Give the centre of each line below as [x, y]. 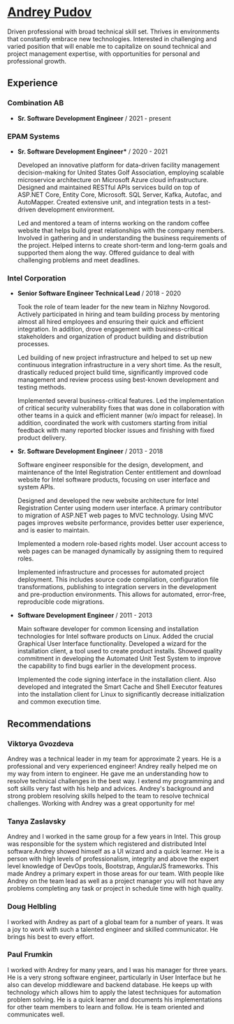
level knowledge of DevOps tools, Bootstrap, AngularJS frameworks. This [113, 866]
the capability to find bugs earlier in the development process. [107, 666]
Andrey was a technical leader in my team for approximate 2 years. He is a [114, 759]
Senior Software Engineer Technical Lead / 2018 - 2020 [99, 293]
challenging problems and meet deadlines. [79, 260]
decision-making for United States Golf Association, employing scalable [121, 172]
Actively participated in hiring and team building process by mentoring [118, 314]
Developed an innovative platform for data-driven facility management [118, 165]
